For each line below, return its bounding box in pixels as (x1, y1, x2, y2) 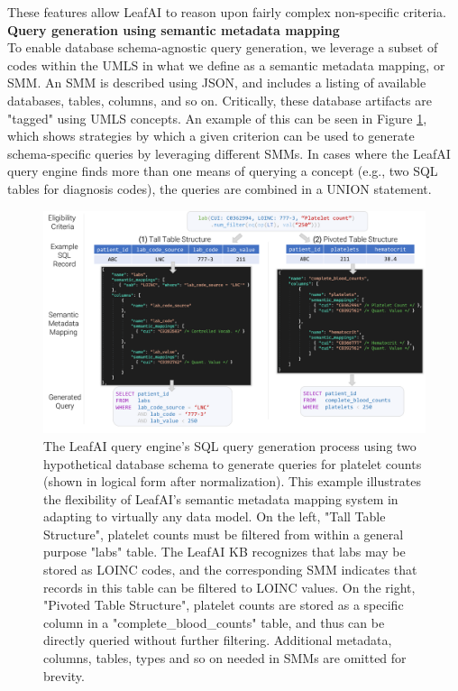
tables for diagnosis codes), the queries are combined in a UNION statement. (7, 179, 432, 198)
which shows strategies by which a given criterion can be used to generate (7, 126, 415, 145)
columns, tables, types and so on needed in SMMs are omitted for (43, 649, 407, 668)
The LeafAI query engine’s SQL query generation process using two (43, 436, 417, 455)
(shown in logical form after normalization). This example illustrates (43, 472, 421, 491)
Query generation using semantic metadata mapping (7, 20, 340, 39)
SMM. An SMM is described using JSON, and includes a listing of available (7, 73, 426, 92)
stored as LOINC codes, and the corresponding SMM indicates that (43, 560, 417, 579)
